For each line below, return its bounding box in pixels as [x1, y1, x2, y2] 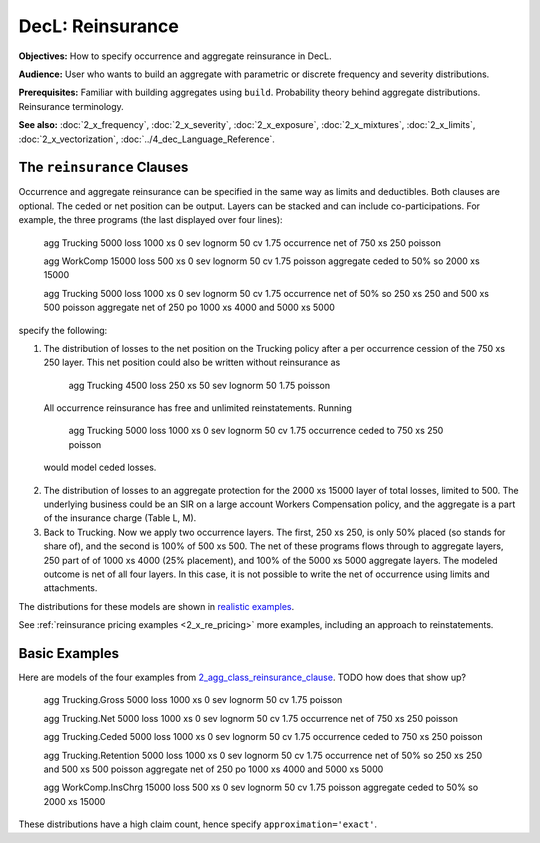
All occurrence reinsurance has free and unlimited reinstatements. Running [43, 402, 352, 414]
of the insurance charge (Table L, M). [43, 512, 197, 524]
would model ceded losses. [43, 461, 157, 474]
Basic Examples [18, 645, 120, 662]
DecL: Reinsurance [18, 15, 179, 37]
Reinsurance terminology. [18, 100, 124, 112]
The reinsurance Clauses [18, 159, 189, 176]
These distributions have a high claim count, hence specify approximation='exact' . [18, 818, 378, 830]
